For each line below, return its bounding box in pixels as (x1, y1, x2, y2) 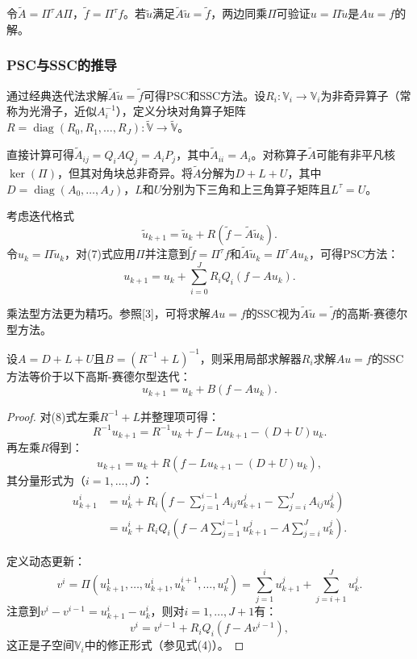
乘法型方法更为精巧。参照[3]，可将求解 (6, 305, 211, 322)
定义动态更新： (6, 552, 85, 569)
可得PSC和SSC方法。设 (144, 86, 266, 103)
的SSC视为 (245, 305, 301, 322)
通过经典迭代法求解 (6, 86, 108, 103)
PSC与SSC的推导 (6, 55, 117, 75)
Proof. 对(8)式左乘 (6, 407, 100, 424)
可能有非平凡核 (316, 146, 396, 163)
